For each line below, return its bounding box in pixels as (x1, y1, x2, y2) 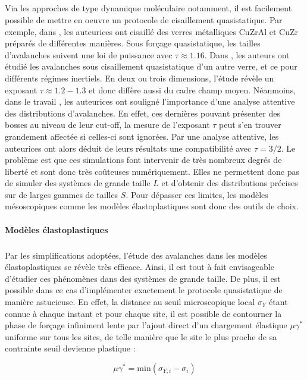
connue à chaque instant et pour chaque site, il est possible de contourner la (5, 307, 282, 319)
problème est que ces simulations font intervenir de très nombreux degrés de (5, 153, 282, 166)
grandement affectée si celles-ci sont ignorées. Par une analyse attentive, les (5, 130, 279, 142)
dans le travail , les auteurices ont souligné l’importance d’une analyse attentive (5, 95, 295, 108)
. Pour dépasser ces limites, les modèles (126, 188, 268, 200)
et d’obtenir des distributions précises (161, 177, 298, 189)
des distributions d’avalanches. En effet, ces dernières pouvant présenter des (5, 106, 280, 119)
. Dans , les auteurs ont (204, 48, 290, 61)
